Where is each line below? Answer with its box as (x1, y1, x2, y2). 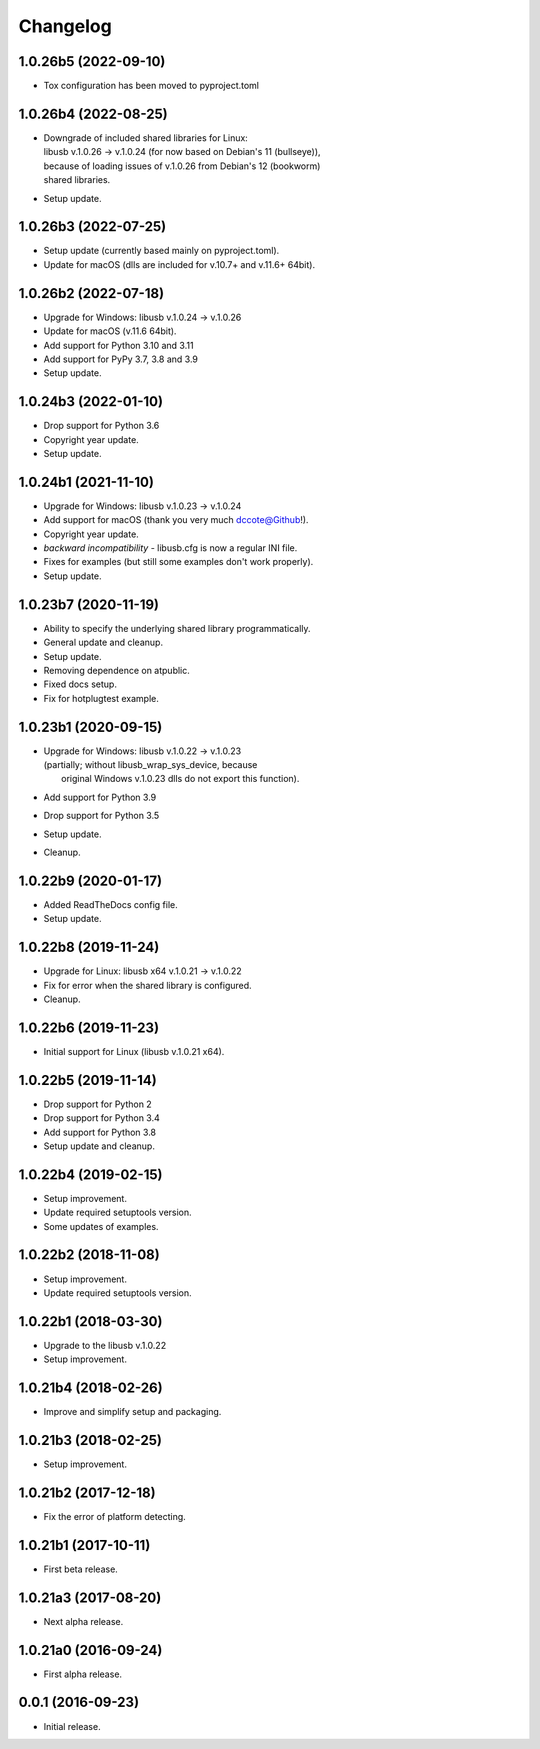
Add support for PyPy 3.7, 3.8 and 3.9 (43, 353, 199, 365)
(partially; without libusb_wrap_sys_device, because (43, 759, 258, 770)
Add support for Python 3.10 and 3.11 (43, 339, 194, 351)
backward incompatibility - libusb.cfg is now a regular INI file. (43, 542, 298, 554)
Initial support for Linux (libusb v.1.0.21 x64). (43, 1045, 225, 1057)
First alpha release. (43, 1668, 123, 1680)
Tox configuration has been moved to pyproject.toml (43, 80, 260, 92)
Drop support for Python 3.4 (43, 1112, 160, 1124)
